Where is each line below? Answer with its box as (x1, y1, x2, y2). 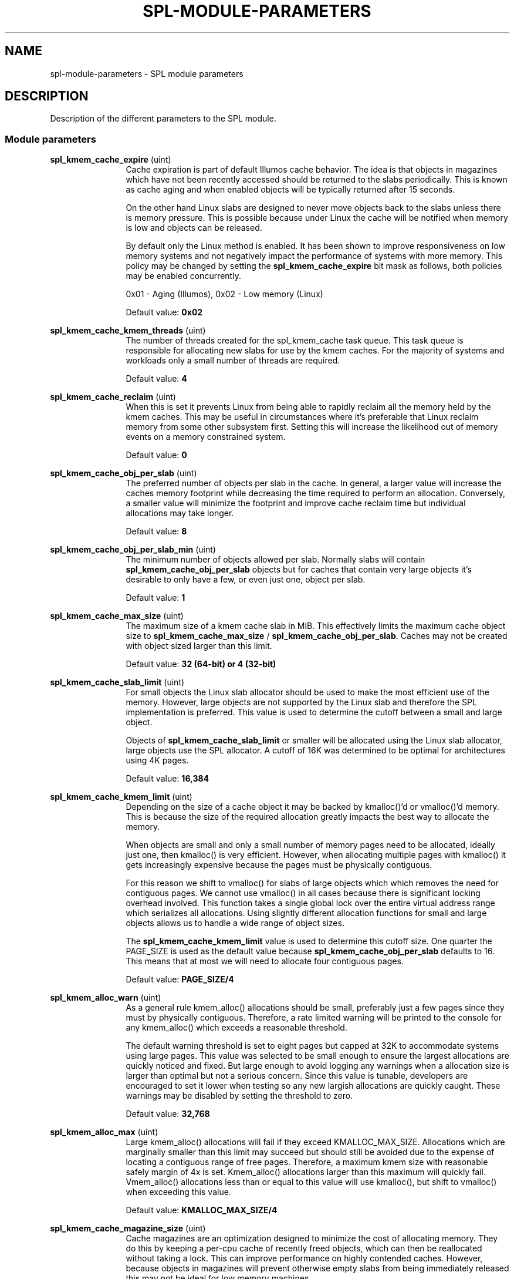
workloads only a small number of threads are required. (126, 355, 340, 366)
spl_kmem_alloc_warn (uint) (50, 992, 161, 1003)
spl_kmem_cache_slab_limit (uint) (50, 677, 185, 688)
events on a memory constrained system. (126, 432, 286, 442)
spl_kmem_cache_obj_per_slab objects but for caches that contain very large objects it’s (126, 564, 472, 575)
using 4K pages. (126, 755, 189, 766)
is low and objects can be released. (126, 223, 262, 233)
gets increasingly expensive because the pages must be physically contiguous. (126, 860, 432, 870)
